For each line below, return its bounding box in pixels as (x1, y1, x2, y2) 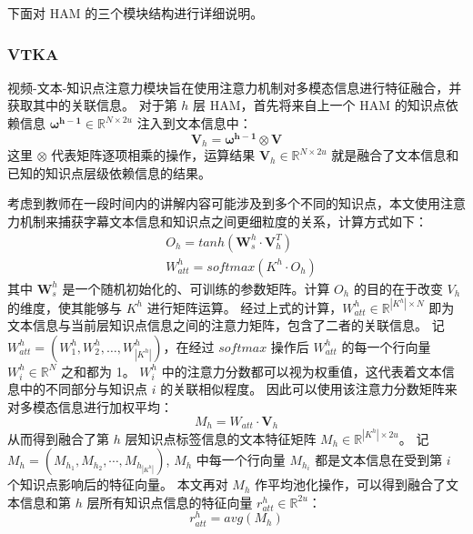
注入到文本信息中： (136, 114, 252, 132)
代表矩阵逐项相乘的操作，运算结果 (51, 146, 256, 165)
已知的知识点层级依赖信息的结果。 (7, 163, 211, 182)
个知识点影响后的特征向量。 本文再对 (7, 475, 228, 494)
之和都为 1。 (61, 361, 136, 380)
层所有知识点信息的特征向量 (86, 492, 253, 511)
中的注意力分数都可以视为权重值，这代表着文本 (161, 361, 442, 380)
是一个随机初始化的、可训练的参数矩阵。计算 (62, 278, 330, 297)
